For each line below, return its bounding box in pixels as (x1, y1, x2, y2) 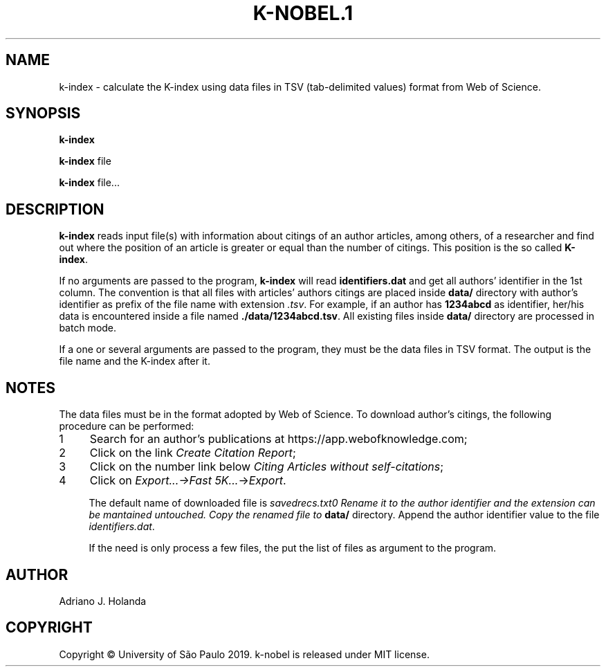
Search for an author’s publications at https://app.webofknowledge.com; (89, 432, 468, 446)
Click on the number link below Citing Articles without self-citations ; (89, 460, 444, 474)
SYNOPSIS (6, 105, 81, 122)
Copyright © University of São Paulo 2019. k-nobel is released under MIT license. (59, 648, 430, 660)
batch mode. (59, 322, 117, 334)
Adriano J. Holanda (59, 594, 147, 607)
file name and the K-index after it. (59, 355, 210, 367)
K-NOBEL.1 (252, 1, 353, 25)
